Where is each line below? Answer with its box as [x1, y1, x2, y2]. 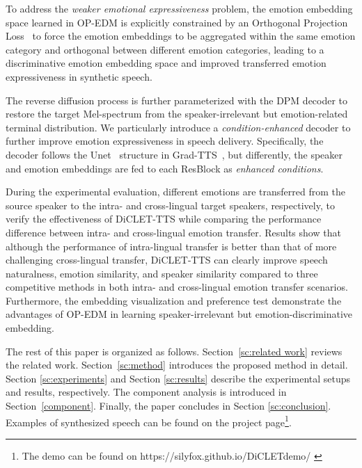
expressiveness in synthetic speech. [6, 69, 152, 83]
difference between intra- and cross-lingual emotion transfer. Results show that [6, 225, 341, 239]
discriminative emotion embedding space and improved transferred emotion [6, 56, 326, 70]
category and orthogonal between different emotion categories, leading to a [6, 42, 324, 56]
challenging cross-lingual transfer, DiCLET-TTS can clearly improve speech [6, 252, 328, 267]
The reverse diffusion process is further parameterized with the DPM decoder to [6, 92, 348, 107]
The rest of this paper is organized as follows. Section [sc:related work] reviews [6, 344, 343, 358]
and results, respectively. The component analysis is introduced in [6, 385, 287, 399]
